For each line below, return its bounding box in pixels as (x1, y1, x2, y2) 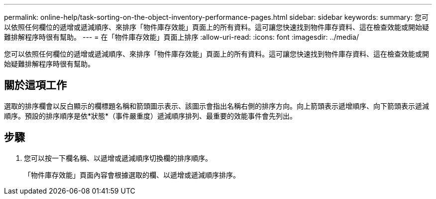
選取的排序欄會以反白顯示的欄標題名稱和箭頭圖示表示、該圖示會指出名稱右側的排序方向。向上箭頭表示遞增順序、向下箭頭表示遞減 (4, 101, 429, 110)
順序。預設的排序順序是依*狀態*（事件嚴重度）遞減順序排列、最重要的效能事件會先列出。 (4, 111, 297, 120)
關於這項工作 (4, 79, 67, 92)
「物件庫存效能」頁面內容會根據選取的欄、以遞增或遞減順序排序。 (24, 170, 240, 179)
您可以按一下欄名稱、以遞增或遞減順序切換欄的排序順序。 (24, 153, 212, 162)
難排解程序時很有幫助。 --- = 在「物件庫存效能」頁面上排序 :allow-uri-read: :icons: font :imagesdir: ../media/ (4, 33, 359, 41)
